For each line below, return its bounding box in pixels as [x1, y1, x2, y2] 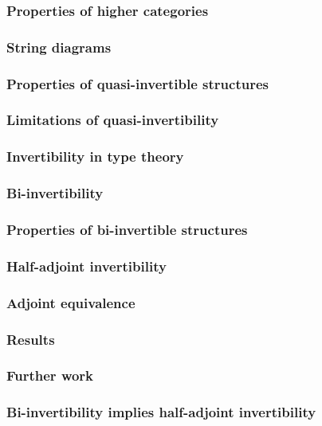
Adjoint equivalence [6, 292, 135, 312]
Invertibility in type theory [6, 147, 184, 166]
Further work [6, 365, 94, 385]
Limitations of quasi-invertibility [6, 110, 219, 130]
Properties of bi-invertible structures [6, 219, 248, 239]
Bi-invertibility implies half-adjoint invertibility [6, 402, 316, 422]
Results [6, 329, 55, 349]
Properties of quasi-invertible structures [6, 73, 269, 93]
